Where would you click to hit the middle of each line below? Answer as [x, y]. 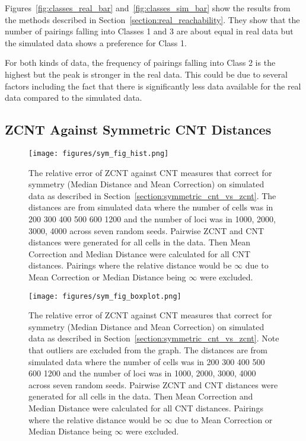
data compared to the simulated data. [74, 98]
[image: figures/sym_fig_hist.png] [99, 153]
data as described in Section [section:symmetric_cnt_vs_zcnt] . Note [154, 338]
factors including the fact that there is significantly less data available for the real [153, 86]
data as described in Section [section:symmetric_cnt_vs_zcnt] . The [152, 195]
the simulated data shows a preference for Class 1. [96, 42]
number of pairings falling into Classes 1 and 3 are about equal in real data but [149, 31]
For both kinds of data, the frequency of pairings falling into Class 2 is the [140, 63]
